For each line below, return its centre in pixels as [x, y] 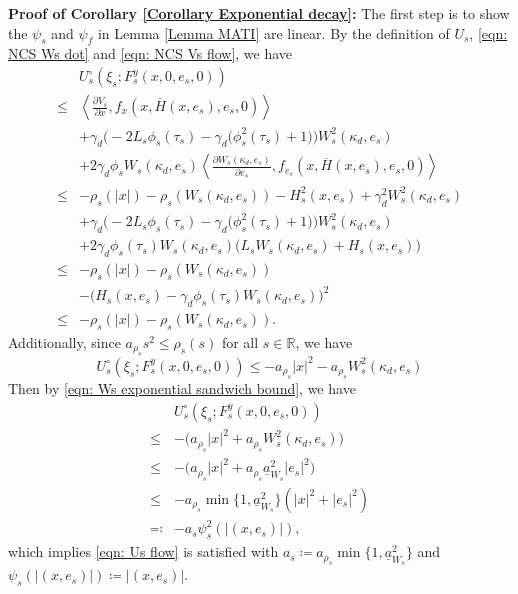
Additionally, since [64, 341]
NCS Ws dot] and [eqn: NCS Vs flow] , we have [150, 53]
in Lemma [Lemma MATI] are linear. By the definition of [273, 32]
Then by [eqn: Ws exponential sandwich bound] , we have [182, 388]
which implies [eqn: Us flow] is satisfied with [143, 551]
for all [240, 341]
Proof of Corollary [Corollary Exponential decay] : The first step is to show [259, 13]
